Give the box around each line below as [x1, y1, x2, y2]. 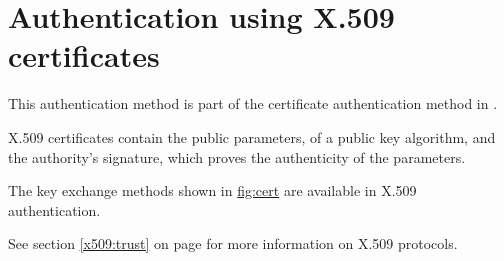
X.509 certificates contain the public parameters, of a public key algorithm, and [8, 126, 496, 147]
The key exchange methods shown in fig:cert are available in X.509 [8, 180, 417, 201]
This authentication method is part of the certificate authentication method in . [8, 93, 498, 114]
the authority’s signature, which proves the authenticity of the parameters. [8, 146, 466, 167]
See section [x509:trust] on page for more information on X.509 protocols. [8, 233, 458, 254]
